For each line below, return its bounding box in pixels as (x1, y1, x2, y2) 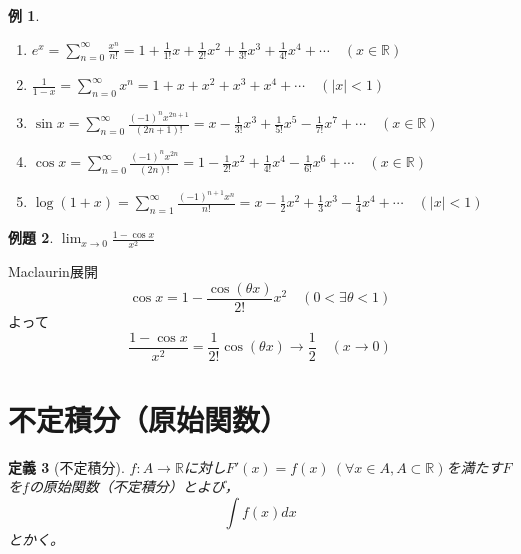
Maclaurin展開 (8, 261, 98, 282)
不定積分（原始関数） (8, 398, 289, 439)
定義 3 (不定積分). (8, 456, 125, 477)
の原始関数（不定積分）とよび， (28, 476, 239, 497)
